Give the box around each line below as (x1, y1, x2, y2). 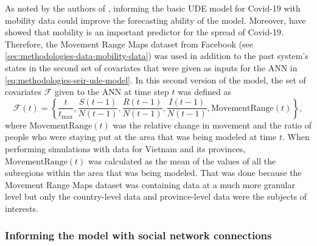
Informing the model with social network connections (5, 228, 272, 243)
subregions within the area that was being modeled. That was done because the (5, 166, 302, 179)
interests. (5, 202, 39, 214)
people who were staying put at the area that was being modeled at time (5, 130, 277, 143)
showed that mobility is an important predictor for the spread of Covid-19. (5, 26, 284, 38)
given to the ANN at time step (54, 85, 169, 98)
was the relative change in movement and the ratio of (113, 118, 312, 131)
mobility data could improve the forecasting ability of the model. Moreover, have (5, 13, 306, 26)
